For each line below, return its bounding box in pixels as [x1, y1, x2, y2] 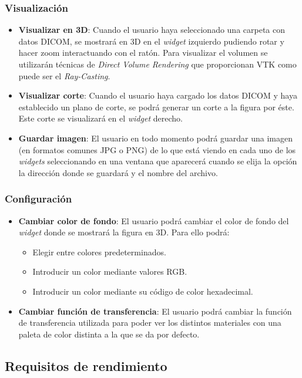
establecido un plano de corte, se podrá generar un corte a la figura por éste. [18, 100, 294, 113]
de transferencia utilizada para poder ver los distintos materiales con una [18, 316, 281, 329]
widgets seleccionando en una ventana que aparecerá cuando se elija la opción [18, 155, 297, 167]
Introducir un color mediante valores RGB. [32, 265, 187, 278]
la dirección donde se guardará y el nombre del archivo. [18, 166, 218, 178]
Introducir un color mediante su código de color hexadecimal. [32, 285, 253, 297]
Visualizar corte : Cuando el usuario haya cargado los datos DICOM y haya [18, 89, 297, 102]
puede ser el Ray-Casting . [18, 69, 110, 82]
